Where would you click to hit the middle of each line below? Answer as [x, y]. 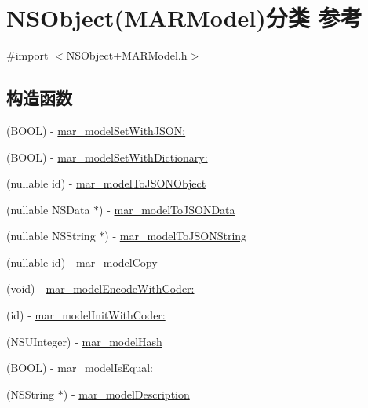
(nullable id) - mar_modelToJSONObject [106, 183]
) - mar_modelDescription [126, 393]
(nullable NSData [48, 209]
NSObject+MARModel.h [127, 55]
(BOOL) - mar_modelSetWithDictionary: [107, 157]
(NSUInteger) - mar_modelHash [84, 341]
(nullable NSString [51, 236]
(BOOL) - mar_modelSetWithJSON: [96, 130]
